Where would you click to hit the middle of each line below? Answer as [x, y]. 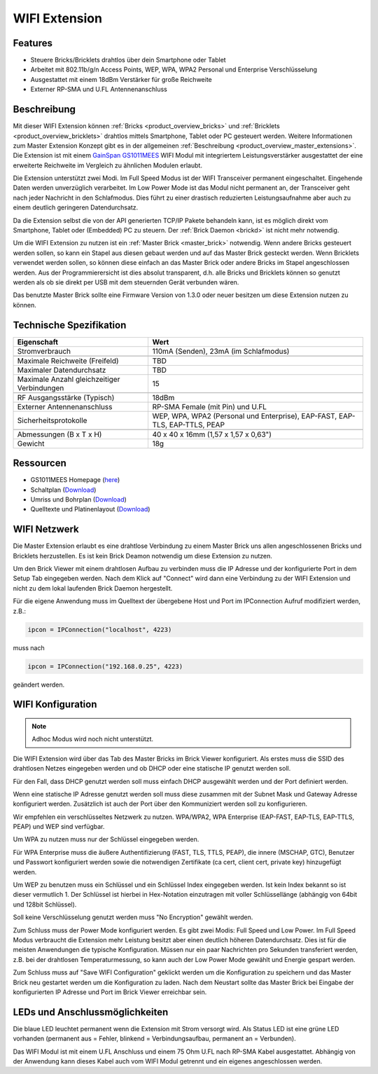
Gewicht [31, 443]
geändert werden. [39, 684]
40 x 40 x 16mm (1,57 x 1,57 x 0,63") [212, 434]
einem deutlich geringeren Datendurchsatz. [76, 207]
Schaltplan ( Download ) [63, 490]
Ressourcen [40, 463]
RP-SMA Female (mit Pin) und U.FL [210, 406]
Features [33, 43]
